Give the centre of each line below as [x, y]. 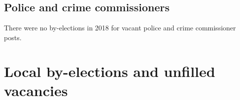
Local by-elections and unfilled [110, 71]
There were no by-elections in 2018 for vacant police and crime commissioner [120, 28]
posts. [13, 37]
